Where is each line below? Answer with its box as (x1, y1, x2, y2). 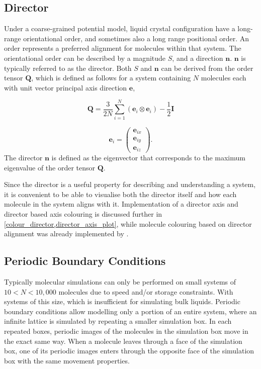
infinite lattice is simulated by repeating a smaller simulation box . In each (4, 316, 232, 326)
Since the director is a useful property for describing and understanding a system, (4, 179, 256, 190)
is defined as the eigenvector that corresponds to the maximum (51, 152, 245, 163)
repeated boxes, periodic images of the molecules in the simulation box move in (4, 325, 248, 336)
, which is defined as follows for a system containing (31, 72, 191, 83)
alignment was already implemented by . (4, 228, 129, 239)
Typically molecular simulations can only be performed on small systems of (4, 276, 236, 287)
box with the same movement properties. (4, 355, 130, 365)
